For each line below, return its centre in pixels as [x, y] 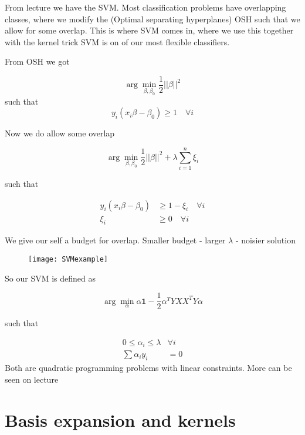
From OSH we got [37, 61]
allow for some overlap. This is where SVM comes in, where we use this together [149, 30]
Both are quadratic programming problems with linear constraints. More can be [148, 368]
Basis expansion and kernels [120, 419]
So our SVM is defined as [50, 278]
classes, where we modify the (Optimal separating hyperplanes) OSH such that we [152, 19]
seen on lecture [32, 379]
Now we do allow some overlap [60, 133]
